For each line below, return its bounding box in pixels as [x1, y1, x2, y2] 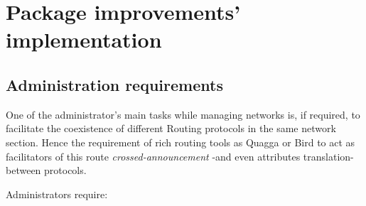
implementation [6, 25, 162, 54]
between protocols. [6, 163, 87, 178]
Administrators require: [6, 186, 108, 201]
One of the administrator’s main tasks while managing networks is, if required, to [6, 107, 360, 121]
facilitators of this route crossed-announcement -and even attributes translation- [6, 148, 354, 163]
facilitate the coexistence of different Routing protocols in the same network [6, 121, 336, 136]
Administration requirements [6, 73, 223, 95]
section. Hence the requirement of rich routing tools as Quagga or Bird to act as [6, 134, 355, 149]
